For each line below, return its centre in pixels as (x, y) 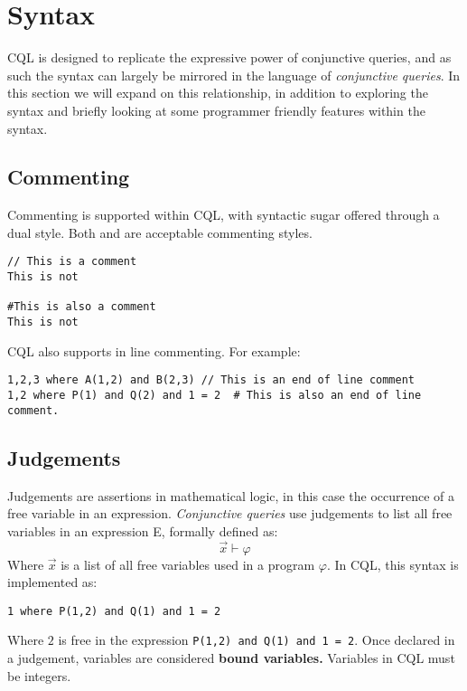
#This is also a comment (82, 307)
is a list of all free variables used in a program (188, 564)
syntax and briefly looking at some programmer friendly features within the (216, 110)
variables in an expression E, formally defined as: (143, 530)
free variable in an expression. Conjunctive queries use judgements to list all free (230, 513)
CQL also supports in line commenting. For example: (154, 350)
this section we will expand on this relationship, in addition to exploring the (218, 93)
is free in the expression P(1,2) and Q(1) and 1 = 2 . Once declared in (257, 640)
